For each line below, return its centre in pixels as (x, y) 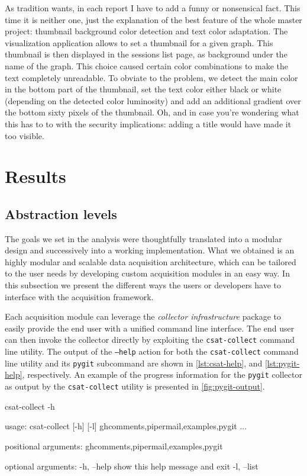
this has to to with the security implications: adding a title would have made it (148, 123)
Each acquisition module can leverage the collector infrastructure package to (143, 316)
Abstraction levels (61, 213)
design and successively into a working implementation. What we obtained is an (150, 250)
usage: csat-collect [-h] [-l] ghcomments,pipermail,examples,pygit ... (126, 426)
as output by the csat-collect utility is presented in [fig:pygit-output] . (135, 386)
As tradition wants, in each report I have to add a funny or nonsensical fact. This (153, 8)
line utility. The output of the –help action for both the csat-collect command (152, 351)
